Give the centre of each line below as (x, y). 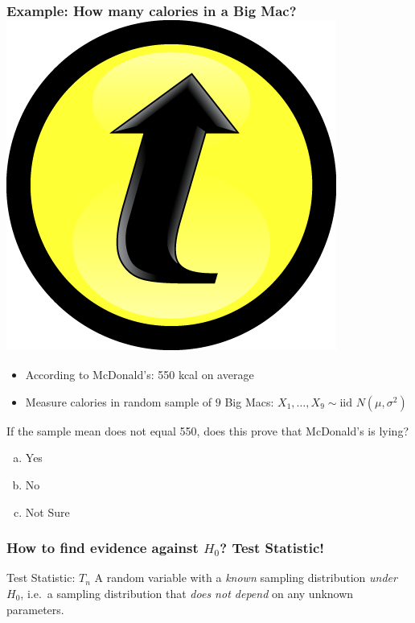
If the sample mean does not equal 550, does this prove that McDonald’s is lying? (208, 430)
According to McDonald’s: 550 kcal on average (140, 375)
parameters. (35, 609)
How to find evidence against (103, 548)
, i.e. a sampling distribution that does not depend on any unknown (187, 593)
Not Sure (47, 512)
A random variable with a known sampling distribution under (246, 578)
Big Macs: (249, 401)
